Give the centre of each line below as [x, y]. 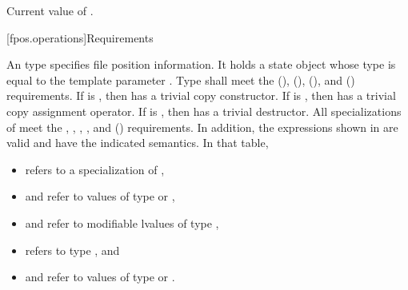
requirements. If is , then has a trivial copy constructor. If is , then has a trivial [201, 95]
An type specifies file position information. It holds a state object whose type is [201, 64]
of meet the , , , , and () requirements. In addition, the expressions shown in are [202, 127]
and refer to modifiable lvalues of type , [122, 222]
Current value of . [50, 10]
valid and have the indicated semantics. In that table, [138, 143]
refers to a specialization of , [95, 169]
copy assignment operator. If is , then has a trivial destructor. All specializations [204, 111]
